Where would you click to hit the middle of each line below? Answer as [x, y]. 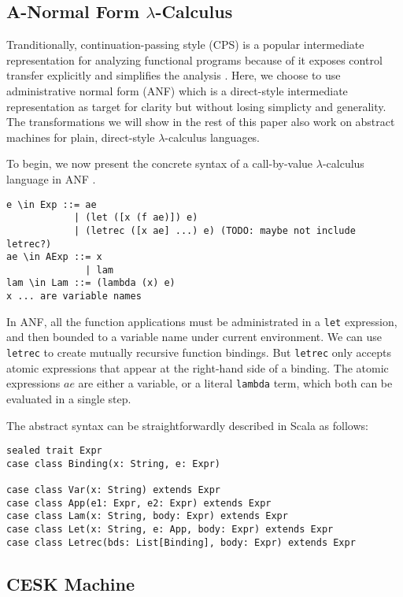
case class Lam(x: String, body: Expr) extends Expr [147, 516]
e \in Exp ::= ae [52, 204]
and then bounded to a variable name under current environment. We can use [194, 337]
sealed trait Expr [54, 451]
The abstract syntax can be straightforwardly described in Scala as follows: [187, 425]
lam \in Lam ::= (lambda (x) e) [91, 283]
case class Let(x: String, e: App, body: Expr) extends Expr [170, 530]
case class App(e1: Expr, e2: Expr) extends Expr [139, 503]
